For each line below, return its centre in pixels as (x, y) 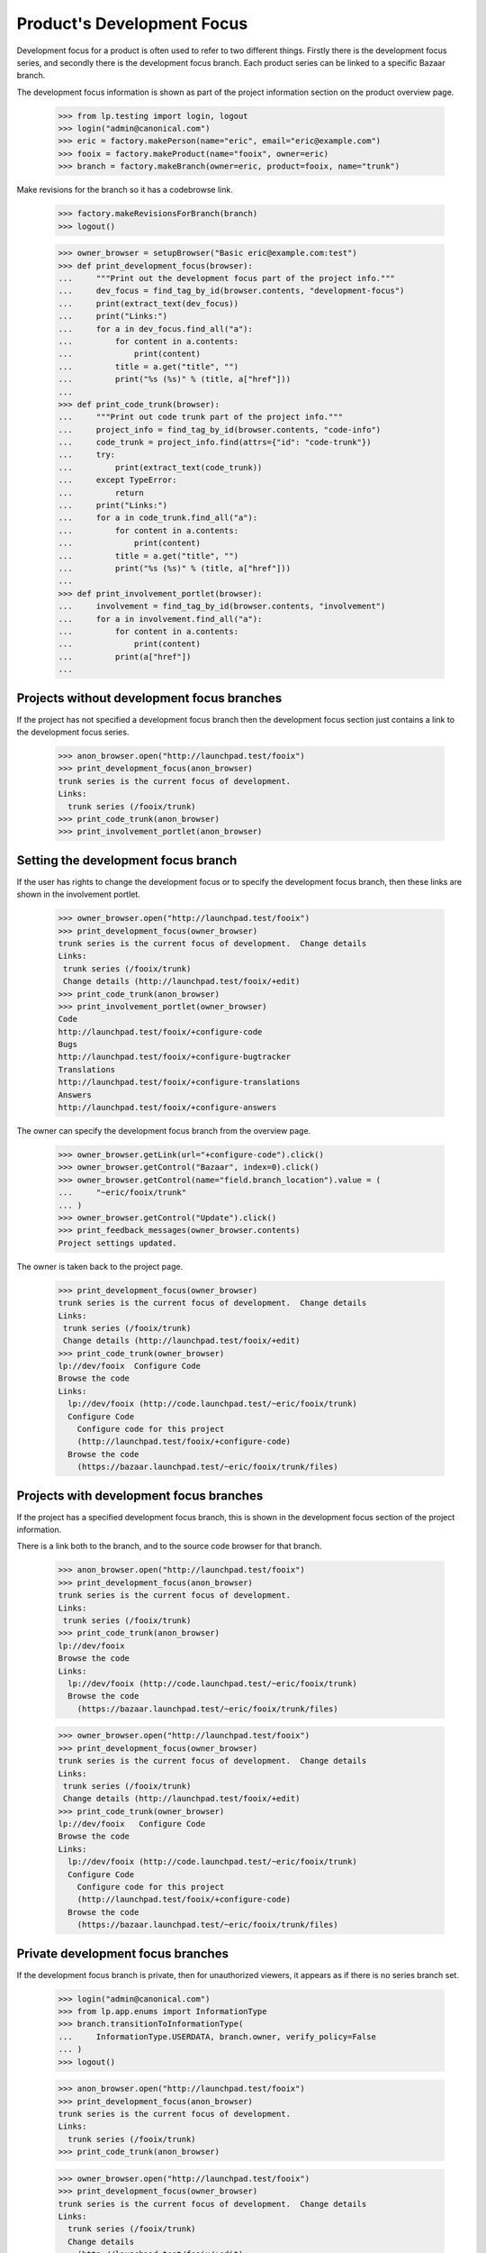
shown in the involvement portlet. (79, 894)
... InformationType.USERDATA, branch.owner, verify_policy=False (217, 2036)
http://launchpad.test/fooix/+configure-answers (167, 1108)
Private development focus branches (123, 1953)
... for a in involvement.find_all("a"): (160, 619)
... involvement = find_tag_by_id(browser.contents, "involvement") (222, 607)
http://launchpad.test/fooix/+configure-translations (179, 1082)
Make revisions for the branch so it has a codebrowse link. (125, 190)
